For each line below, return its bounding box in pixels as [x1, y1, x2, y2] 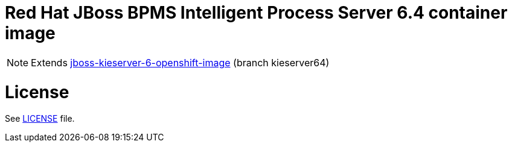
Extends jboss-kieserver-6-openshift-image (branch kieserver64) [31, 56, 330, 69]
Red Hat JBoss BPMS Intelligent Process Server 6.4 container [5, 2, 508, 23]
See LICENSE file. [5, 113, 75, 124]
